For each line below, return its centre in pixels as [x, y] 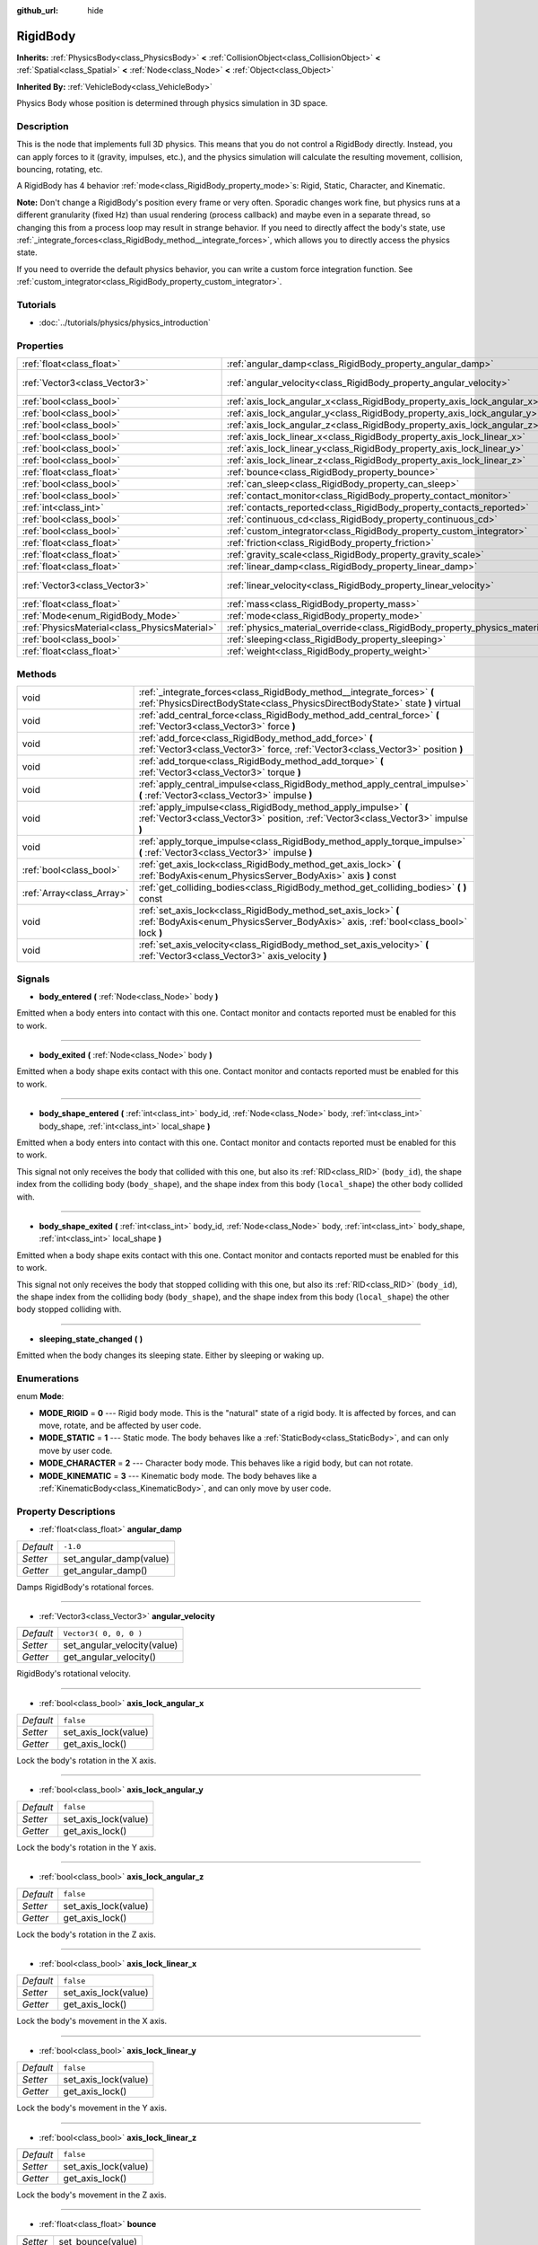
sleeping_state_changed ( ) [91, 1339]
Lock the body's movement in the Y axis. [92, 2108]
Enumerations [48, 1378]
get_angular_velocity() [110, 1657]
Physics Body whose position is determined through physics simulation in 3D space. [172, 103]
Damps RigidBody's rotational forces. [85, 1587]
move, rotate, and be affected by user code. [120, 1426]
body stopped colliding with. [69, 1309]
